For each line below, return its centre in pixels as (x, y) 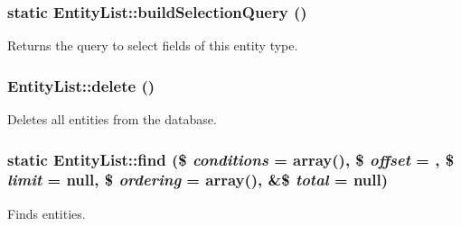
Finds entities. (47, 213)
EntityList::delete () (81, 85)
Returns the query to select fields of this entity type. (153, 45)
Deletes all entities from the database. (112, 119)
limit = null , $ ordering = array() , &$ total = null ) (198, 180)
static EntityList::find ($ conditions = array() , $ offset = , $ (231, 159)
